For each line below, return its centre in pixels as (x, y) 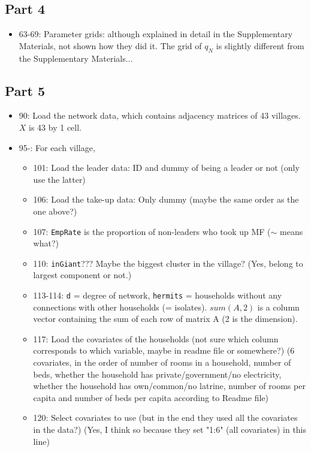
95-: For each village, (57, 147)
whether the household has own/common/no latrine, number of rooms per (169, 386)
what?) (46, 243)
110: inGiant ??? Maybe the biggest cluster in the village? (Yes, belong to (168, 263)
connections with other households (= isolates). (120, 307)
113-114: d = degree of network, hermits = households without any (158, 295)
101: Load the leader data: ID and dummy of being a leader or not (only (166, 168)
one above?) (55, 211)
